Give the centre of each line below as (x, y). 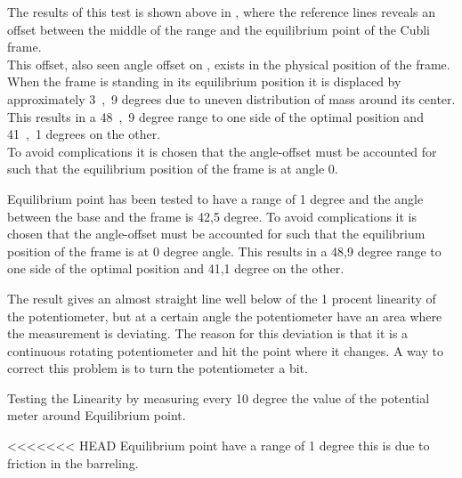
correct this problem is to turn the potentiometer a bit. (158, 368)
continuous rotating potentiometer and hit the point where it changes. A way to (225, 350)
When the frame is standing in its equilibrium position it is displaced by (204, 81)
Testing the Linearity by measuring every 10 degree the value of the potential (219, 397)
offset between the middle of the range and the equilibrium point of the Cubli (219, 29)
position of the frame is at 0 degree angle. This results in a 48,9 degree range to (224, 251)
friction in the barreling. (73, 462)
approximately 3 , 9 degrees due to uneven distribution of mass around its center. (231, 98)
